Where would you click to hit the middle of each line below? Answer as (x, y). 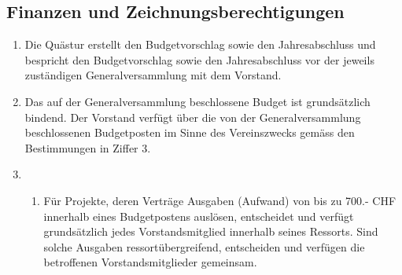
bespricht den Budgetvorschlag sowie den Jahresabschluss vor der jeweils (199, 59)
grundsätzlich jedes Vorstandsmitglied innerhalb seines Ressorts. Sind (211, 231)
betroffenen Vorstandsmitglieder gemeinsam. (150, 262)
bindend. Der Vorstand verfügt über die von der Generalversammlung (193, 117)
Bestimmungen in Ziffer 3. (88, 147)
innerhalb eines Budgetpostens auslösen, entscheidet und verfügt (199, 216)
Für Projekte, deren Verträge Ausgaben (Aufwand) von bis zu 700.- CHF (220, 200)
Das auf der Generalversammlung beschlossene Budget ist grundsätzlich (197, 101)
